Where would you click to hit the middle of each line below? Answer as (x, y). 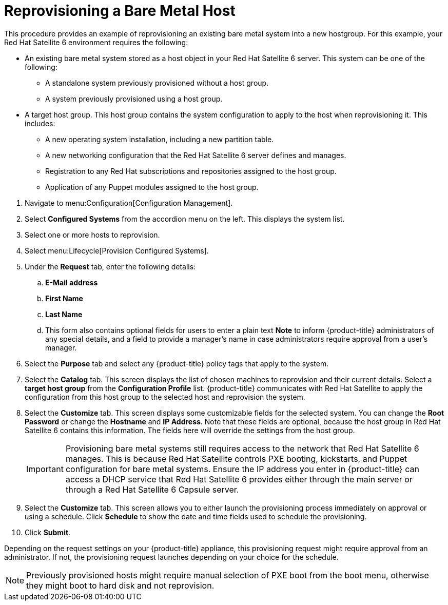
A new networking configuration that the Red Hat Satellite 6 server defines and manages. (196, 155)
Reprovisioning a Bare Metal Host (120, 11)
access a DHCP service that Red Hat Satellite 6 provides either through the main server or (239, 479)
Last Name (64, 314)
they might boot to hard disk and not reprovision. (120, 585)
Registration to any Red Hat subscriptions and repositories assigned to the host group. (191, 171)
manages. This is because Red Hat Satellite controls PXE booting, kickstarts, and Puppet (236, 458)
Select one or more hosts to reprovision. (92, 235)
